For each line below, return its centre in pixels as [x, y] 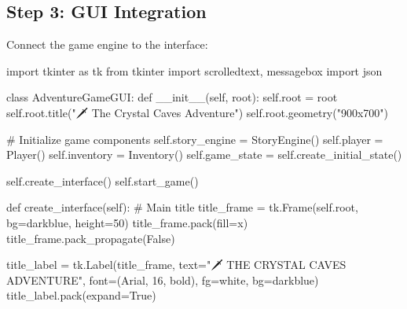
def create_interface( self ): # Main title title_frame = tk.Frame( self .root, [182, 207]
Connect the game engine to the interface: [107, 44]
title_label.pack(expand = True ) [81, 295]
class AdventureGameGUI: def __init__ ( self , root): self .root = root [172, 97]
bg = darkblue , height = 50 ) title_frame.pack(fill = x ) [127, 222]
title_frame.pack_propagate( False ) [91, 238]
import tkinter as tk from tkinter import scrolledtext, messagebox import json [194, 70]
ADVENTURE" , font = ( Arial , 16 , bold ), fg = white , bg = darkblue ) [163, 280]
